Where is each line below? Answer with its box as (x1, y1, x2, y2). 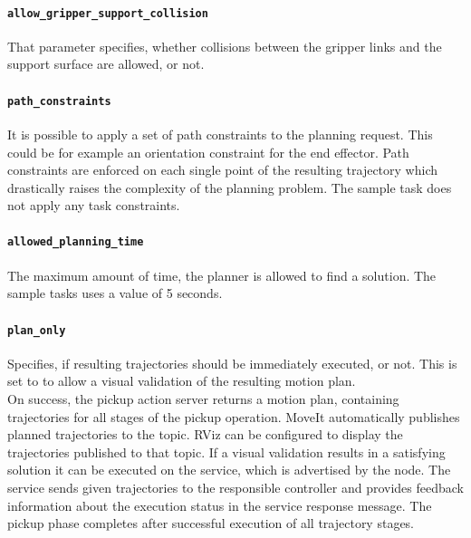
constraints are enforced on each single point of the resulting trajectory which (7, 160, 437, 179)
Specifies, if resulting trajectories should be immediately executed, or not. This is (7, 353, 457, 372)
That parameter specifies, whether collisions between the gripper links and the (7, 36, 442, 55)
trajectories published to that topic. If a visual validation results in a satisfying (7, 442, 446, 461)
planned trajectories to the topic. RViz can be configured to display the (7, 425, 403, 444)
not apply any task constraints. (7, 196, 180, 215)
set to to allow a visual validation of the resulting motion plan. (7, 371, 356, 390)
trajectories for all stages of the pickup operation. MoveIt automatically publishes (7, 407, 460, 426)
